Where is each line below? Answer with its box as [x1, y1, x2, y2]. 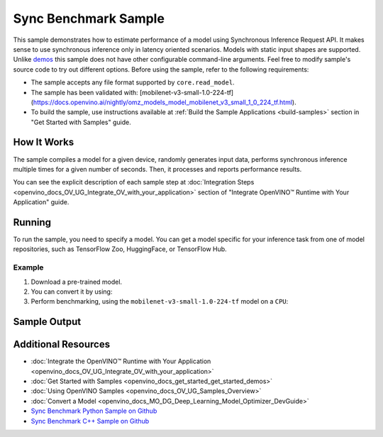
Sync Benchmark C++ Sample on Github [30, 416, 150, 425]
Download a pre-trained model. [30, 277, 123, 286]
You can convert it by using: [30, 287, 113, 296]
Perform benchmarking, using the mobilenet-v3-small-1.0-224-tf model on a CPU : [30, 297, 289, 306]
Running [13, 216, 52, 228]
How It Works [13, 136, 74, 148]
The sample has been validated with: [30, 88, 138, 96]
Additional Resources [13, 338, 110, 350]
